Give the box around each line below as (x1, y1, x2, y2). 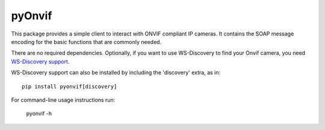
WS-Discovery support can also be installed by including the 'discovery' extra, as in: (11, 69, 221, 76)
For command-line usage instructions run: (11, 96, 116, 104)
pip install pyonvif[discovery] (22, 83, 117, 90)
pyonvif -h (26, 110, 52, 117)
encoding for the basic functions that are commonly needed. (11, 38, 162, 45)
